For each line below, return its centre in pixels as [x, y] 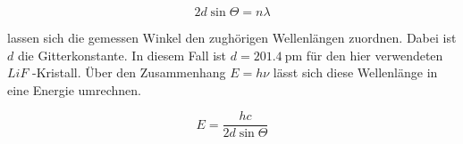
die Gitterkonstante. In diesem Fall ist [122, 55]
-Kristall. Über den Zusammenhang [129, 72]
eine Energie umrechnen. [74, 89]
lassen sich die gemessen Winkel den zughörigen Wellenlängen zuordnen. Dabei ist [232, 37]
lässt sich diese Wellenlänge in [355, 72]
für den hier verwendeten [375, 55]
